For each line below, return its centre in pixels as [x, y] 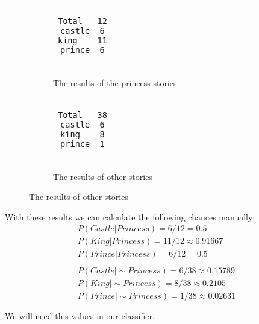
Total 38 [83, 115]
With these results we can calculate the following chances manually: [130, 217]
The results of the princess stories [115, 83]
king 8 [83, 134]
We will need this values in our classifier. [80, 315]
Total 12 [83, 21]
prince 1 [83, 144]
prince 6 [83, 50]
